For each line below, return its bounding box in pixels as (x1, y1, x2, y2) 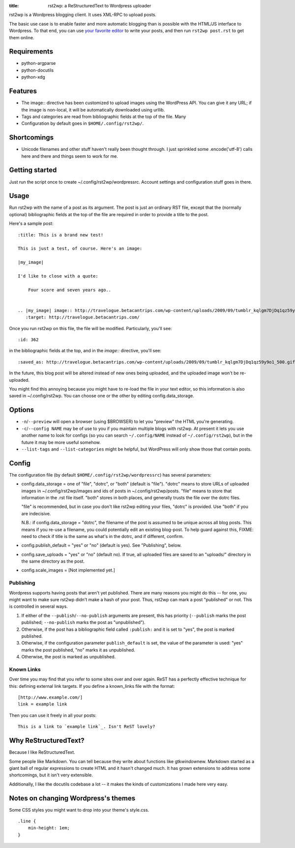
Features (9, 87, 37, 95)
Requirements (9, 47, 54, 56)
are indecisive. (21, 510, 51, 516)
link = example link (18, 702, 67, 707)
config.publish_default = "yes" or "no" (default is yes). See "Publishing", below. (21, 542, 182, 548)
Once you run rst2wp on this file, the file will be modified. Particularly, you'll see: (9, 325, 172, 331)
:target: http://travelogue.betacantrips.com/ (25, 314, 140, 320)
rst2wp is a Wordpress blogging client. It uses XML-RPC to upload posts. (9, 12, 157, 18)
